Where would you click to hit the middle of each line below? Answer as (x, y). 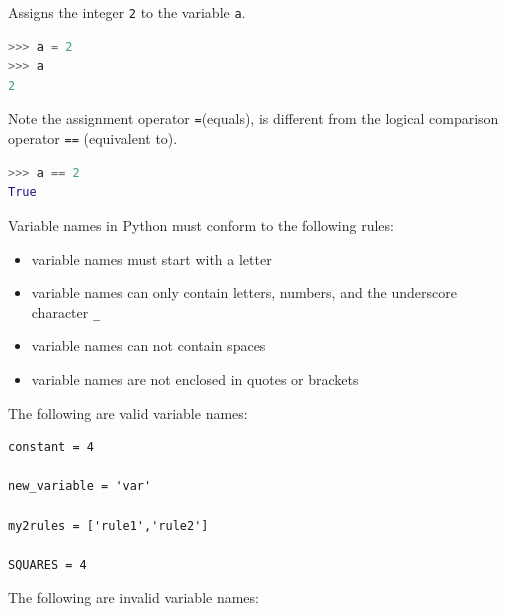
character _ (66, 311)
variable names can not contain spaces (148, 345)
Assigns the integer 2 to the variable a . (127, 12)
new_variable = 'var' (80, 486)
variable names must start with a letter (151, 258)
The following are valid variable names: (128, 412)
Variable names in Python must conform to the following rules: (201, 224)
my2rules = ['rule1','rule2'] (108, 525)
